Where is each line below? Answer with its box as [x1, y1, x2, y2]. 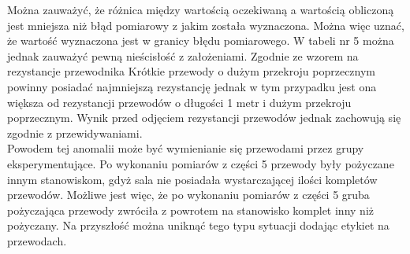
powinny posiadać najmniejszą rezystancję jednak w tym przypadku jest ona [7, 78, 377, 94]
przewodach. [7, 232, 67, 248]
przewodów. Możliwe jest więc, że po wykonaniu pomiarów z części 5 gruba [7, 186, 370, 203]
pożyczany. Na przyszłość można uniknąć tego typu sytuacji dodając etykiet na [7, 217, 389, 234]
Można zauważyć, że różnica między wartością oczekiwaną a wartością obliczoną [7, 2, 394, 17]
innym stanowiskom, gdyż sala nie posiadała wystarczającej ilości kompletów [7, 171, 378, 187]
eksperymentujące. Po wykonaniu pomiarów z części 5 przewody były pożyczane [7, 155, 394, 171]
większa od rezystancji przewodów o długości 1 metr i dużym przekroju [7, 94, 352, 110]
